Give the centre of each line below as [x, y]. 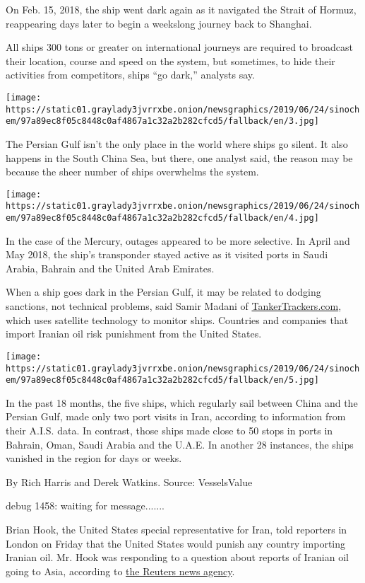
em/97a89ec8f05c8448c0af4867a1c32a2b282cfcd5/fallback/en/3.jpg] [162, 121]
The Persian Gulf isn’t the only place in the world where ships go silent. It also [177, 143]
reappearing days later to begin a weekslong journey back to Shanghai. [159, 23]
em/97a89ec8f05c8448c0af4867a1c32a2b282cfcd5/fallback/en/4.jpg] [162, 218]
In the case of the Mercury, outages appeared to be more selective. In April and [178, 240]
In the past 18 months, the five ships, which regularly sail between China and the [182, 402]
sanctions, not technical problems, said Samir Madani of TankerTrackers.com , [174, 306]
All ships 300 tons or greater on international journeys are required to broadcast [179, 47]
